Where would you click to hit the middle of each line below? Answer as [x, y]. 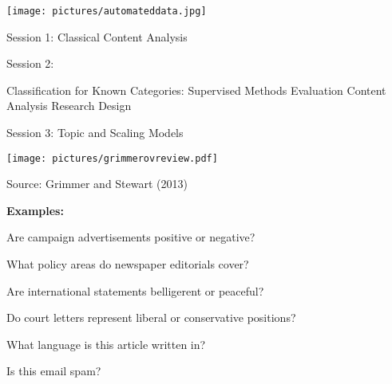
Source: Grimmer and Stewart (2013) [97, 184]
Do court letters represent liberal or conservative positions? [151, 317]
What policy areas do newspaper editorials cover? [128, 264]
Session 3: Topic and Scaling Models [95, 133]
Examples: [35, 210]
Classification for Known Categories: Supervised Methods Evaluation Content [196, 90]
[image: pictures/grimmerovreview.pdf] [112, 158]
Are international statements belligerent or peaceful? [135, 290]
